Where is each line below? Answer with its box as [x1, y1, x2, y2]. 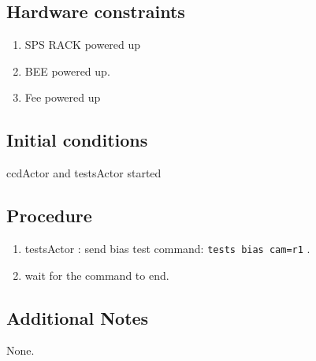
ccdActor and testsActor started [6, 165, 162, 181]
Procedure [6, 203, 92, 228]
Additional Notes [6, 305, 149, 329]
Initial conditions [6, 128, 148, 152]
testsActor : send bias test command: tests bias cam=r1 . [24, 240, 310, 256]
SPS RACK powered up [24, 36, 141, 53]
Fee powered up [24, 89, 101, 106]
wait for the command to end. [24, 266, 169, 283]
